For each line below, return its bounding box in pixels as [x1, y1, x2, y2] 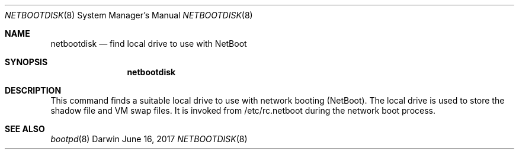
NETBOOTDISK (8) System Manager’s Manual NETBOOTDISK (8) [5, 10, 253, 20]
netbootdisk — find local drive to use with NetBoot [50, 38, 247, 49]
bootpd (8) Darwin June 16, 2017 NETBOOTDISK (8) [50, 134, 248, 144]
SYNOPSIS [5, 57, 48, 67]
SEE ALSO [5, 124, 45, 134]
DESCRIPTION [5, 85, 62, 95]
